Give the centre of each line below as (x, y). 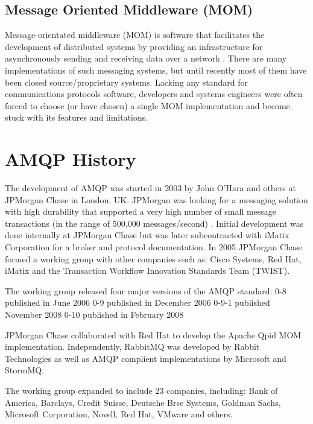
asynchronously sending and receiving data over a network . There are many (146, 58)
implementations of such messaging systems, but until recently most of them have (156, 70)
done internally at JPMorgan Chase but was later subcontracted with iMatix (147, 235)
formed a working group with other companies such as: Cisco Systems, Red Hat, (153, 258)
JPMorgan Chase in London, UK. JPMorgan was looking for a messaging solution (156, 199)
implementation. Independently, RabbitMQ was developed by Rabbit (132, 346)
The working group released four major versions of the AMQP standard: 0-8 (146, 290)
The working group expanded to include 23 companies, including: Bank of (141, 390)
